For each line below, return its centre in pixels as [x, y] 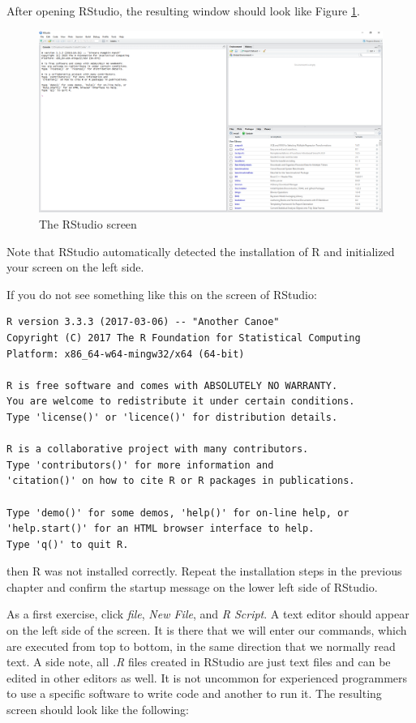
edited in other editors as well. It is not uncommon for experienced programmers [207, 677]
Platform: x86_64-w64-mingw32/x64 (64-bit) [126, 354]
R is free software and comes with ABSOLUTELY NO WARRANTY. [172, 385]
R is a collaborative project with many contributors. [158, 449]
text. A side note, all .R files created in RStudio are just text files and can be [199, 662]
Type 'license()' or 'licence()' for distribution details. [172, 417]
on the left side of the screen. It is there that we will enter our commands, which [207, 630]
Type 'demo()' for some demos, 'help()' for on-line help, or [178, 513]
